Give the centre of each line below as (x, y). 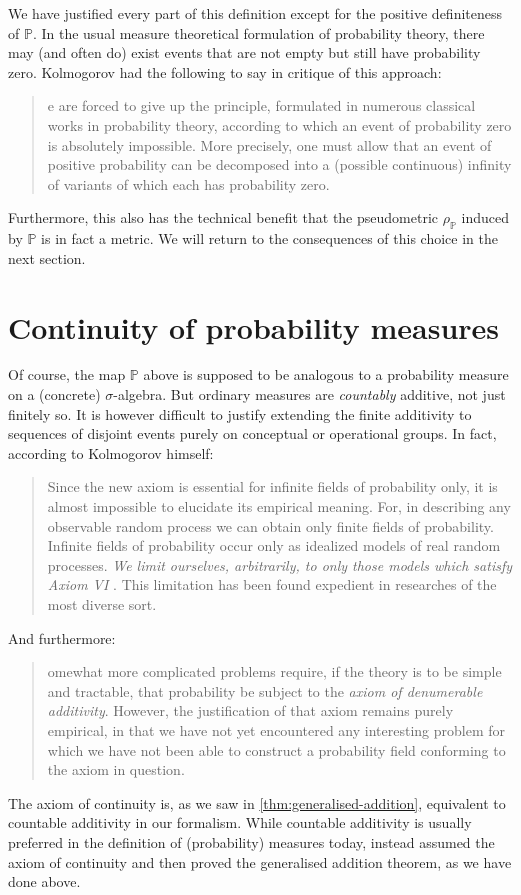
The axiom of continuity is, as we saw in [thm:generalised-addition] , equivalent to (257, 802)
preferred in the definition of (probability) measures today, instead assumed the (251, 841)
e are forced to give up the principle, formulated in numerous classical (261, 105)
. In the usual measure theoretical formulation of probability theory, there (258, 32)
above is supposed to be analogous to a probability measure (326, 374)
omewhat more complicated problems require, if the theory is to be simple (274, 671)
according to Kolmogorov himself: (111, 452)
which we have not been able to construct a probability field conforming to (276, 749)
